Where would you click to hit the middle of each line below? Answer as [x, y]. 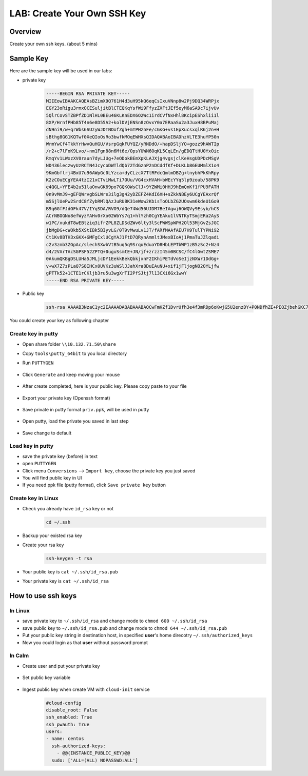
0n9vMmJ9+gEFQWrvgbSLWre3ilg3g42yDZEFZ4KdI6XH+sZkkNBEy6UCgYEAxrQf [133, 194]
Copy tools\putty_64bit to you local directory [75, 353]
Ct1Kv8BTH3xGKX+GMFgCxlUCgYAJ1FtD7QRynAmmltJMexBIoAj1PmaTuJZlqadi [133, 237]
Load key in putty [32, 446]
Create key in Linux [34, 499]
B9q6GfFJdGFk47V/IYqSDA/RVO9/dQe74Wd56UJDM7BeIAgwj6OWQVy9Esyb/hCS [133, 208]
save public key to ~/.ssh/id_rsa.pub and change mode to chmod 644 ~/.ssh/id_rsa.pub [125, 628]
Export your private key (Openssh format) [66, 398]
